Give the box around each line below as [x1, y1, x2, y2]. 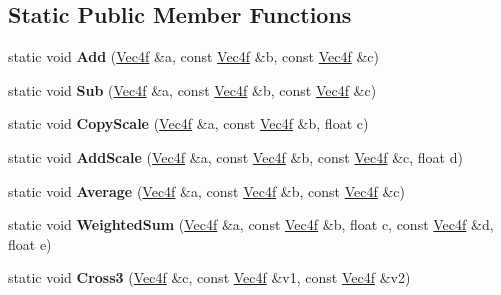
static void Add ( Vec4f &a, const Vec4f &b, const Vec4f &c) [8, 46, 379, 67]
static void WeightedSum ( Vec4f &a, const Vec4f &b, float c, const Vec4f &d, [8, 214, 494, 235]
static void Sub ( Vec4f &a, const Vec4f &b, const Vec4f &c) [8, 79, 377, 100]
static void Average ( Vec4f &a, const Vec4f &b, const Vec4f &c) [8, 180, 406, 201]
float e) [8, 233, 52, 254]
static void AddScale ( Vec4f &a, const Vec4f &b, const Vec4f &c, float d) [8, 146, 463, 167]
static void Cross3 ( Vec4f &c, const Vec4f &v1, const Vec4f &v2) [8, 267, 411, 288]
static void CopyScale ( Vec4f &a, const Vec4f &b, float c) [8, 113, 369, 134]
